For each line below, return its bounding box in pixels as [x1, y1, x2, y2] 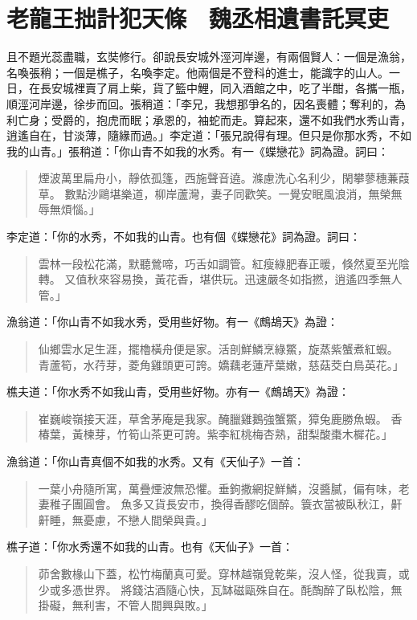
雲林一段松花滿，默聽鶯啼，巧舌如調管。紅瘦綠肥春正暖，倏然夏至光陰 [38, 255, 410, 271]
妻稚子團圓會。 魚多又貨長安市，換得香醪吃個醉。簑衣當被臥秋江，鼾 [38, 496, 403, 512]
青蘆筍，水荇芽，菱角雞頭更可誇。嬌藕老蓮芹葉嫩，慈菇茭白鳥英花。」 [38, 356, 404, 373]
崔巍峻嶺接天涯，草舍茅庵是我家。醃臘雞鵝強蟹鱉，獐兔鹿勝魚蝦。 [38, 410, 387, 426]
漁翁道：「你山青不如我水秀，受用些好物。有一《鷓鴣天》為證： [6, 313, 338, 330]
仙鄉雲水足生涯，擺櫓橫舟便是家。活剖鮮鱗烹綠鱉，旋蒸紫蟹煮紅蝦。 [38, 341, 399, 357]
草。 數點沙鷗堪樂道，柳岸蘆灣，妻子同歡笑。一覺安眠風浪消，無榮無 [38, 185, 403, 202]
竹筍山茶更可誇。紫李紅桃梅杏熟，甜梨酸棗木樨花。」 [117, 426, 393, 443]
